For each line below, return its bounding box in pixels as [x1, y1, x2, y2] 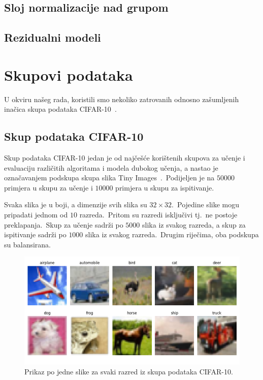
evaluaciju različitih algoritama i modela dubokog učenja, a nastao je [4, 162, 218, 173]
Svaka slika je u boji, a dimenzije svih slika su [4, 199, 147, 210]
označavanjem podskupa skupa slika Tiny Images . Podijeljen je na [4, 172, 215, 183]
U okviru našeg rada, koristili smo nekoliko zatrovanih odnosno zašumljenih [4, 93, 239, 104]
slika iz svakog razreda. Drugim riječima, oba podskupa [85, 229, 259, 240]
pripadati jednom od [4, 209, 68, 220]
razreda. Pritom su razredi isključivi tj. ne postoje [79, 209, 238, 220]
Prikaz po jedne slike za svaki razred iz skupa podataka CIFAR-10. [24, 366, 233, 377]
